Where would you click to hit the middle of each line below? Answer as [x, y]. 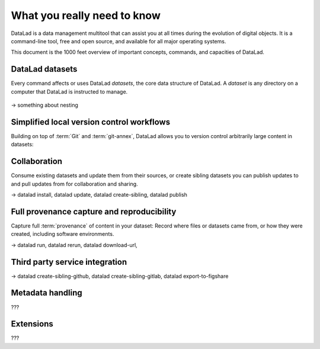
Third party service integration [69, 262]
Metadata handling [47, 293]
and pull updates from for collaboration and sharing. [75, 184]
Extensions [32, 324]
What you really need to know [86, 15]
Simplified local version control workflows [91, 122]
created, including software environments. [63, 234]
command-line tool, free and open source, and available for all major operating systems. [119, 41]
